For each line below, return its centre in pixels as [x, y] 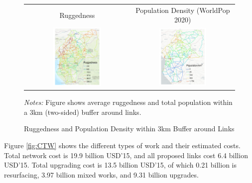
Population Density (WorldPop [183, 10]
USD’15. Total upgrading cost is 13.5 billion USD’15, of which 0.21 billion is [120, 165]
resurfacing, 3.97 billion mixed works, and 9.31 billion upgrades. [101, 174]
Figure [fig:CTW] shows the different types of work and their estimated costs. [122, 145]
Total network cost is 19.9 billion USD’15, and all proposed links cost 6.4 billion [126, 155]
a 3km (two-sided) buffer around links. [83, 112]
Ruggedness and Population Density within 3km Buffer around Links [129, 129]
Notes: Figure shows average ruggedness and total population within [128, 102]
